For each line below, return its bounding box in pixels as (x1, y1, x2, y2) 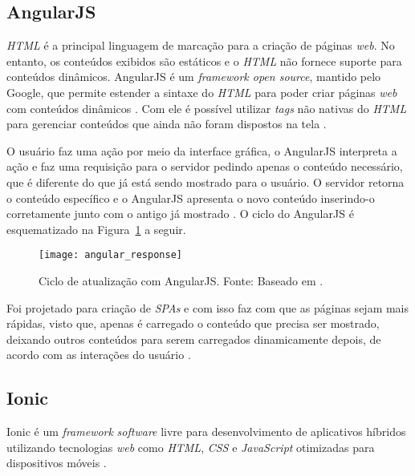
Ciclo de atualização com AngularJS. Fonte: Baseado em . (39, 272, 323, 288)
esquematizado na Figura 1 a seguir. (6, 220, 186, 237)
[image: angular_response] (39, 249, 182, 261)
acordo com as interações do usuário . (6, 346, 191, 363)
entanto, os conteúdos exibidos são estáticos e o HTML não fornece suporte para (6, 52, 402, 69)
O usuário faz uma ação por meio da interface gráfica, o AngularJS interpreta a (6, 142, 397, 159)
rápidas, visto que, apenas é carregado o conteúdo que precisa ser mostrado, (6, 315, 380, 332)
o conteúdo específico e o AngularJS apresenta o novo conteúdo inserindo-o (6, 189, 375, 206)
